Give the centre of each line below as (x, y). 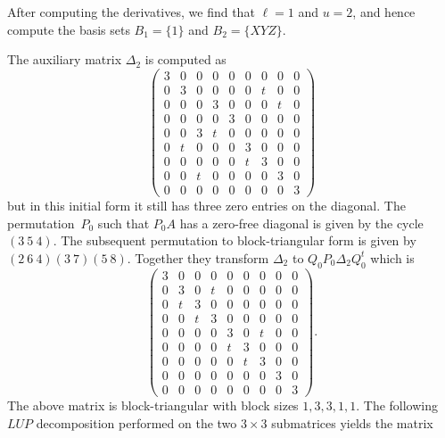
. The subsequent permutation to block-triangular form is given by (235, 240)
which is (392, 257)
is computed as (185, 59)
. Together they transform (198, 257)
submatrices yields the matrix (352, 422)
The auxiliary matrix (65, 59)
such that (124, 223)
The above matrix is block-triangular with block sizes (153, 405)
